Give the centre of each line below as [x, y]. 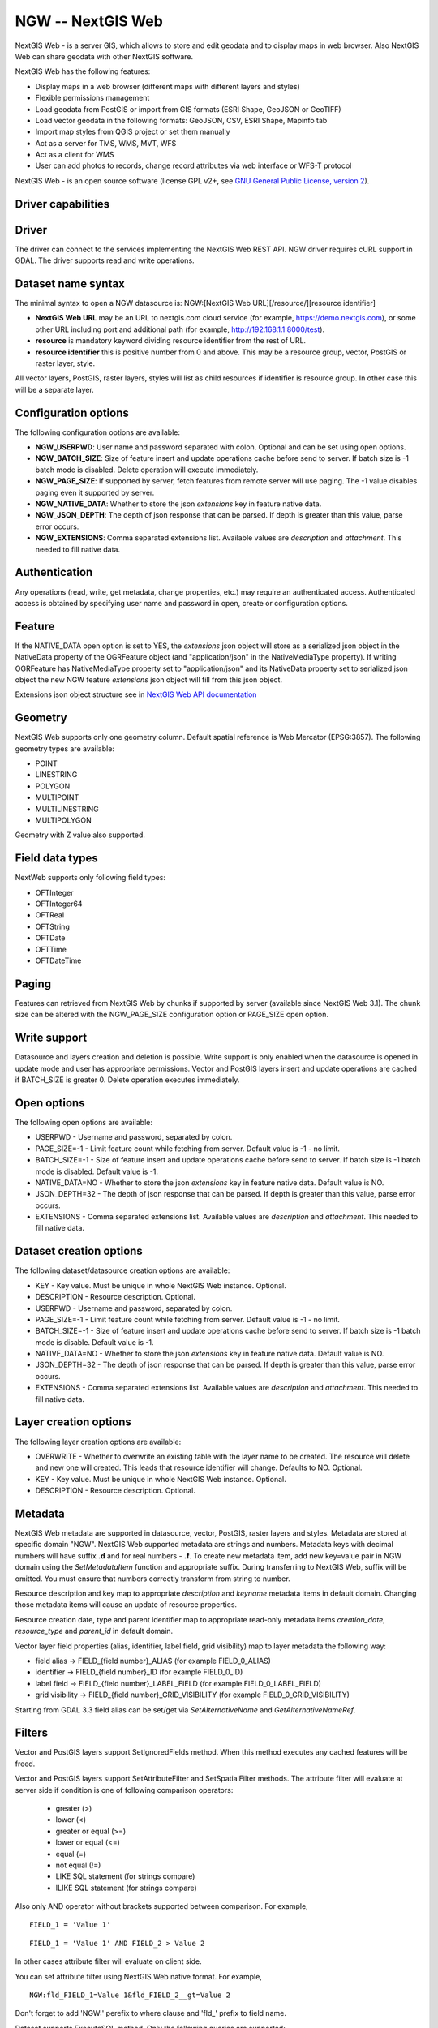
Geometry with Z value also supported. [80, 835]
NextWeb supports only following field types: [90, 878]
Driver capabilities [62, 204]
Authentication [54, 572]
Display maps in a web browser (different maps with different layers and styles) [167, 86]
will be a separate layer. [55, 389]
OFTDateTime [58, 960]
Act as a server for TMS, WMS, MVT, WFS [106, 143]
